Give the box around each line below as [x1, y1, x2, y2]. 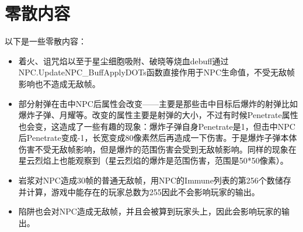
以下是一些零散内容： [5, 35, 86, 47]
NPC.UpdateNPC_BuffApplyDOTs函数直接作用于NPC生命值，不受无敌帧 [18, 66, 295, 78]
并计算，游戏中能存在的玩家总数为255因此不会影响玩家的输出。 [18, 185, 260, 198]
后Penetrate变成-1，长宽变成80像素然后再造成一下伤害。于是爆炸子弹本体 [18, 131, 297, 144]
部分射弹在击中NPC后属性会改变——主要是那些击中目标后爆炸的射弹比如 [18, 97, 298, 109]
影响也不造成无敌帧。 [18, 77, 100, 89]
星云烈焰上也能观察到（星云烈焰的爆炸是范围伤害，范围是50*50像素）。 [18, 154, 288, 167]
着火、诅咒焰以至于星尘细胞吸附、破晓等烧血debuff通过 [18, 54, 229, 67]
